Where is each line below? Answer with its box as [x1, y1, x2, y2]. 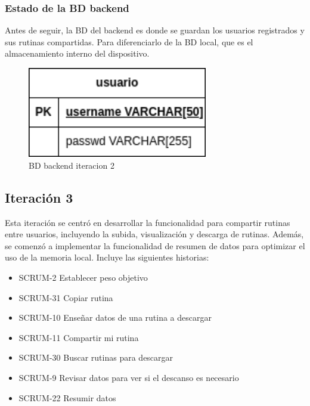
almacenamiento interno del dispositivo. [5, 47, 150, 60]
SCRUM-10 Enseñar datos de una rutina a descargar [18, 311, 212, 324]
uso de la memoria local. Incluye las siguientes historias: [5, 251, 209, 264]
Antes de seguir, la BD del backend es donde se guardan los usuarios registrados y [5, 24, 305, 36]
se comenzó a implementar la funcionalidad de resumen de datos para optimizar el [5, 239, 305, 252]
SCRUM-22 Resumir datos [18, 391, 116, 404]
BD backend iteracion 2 [29, 159, 114, 171]
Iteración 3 [5, 188, 73, 206]
